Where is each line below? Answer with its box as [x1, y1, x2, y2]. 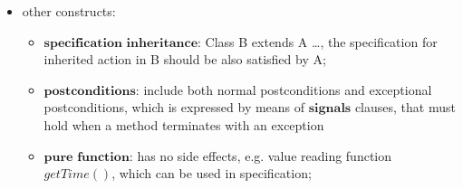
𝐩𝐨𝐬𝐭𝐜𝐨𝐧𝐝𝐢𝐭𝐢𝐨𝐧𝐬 [43, 84, 136, 98]
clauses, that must [354, 98, 456, 117]
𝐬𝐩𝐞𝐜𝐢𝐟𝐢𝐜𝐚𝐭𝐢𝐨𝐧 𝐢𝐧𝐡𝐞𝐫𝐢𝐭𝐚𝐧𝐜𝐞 [43, 36, 198, 50]
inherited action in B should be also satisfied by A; [43, 50, 326, 69]
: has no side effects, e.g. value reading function [129, 146, 392, 165]
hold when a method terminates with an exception [43, 115, 324, 134]
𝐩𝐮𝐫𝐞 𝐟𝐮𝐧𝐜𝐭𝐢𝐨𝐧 [43, 150, 130, 164]
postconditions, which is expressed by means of [43, 98, 305, 117]
